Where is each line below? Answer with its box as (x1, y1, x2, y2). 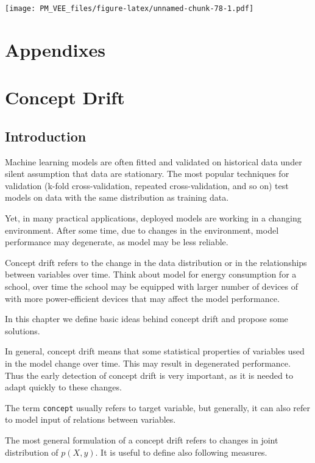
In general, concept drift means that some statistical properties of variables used (5, 345, 305, 357)
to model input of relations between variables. (5, 413, 176, 426)
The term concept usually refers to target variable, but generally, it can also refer (5, 401, 310, 414)
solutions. (5, 324, 40, 337)
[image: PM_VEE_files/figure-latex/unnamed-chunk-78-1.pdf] (5, 4, 254, 13)
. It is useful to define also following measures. (95, 445, 267, 458)
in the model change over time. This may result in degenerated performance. (5, 356, 291, 369)
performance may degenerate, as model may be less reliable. (5, 235, 228, 248)
